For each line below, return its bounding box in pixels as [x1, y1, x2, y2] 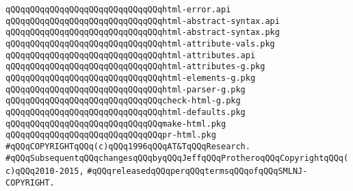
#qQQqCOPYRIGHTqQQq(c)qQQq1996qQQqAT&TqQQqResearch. [5, 141, 250, 151]
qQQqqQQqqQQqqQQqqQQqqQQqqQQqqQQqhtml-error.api [5, 5, 231, 14]
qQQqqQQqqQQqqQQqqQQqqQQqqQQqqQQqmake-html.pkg [5, 118, 226, 129]
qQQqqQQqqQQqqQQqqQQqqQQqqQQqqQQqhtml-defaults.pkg [5, 107, 246, 117]
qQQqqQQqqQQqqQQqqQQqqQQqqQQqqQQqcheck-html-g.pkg [5, 96, 241, 106]
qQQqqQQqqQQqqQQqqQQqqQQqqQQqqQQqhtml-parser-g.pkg [5, 84, 246, 94]
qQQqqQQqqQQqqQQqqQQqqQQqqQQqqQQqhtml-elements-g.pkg [5, 73, 256, 83]
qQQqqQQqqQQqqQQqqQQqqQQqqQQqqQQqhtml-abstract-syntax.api [5, 16, 280, 26]
